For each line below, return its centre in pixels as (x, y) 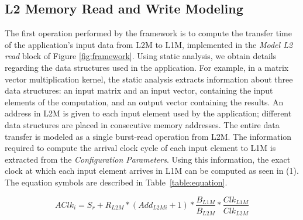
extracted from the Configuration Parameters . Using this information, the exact (148, 159)
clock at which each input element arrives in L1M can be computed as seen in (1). (152, 171)
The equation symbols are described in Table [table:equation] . (116, 182)
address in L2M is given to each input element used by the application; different (148, 113)
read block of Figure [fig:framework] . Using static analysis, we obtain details (141, 56)
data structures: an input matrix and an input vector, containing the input (139, 90)
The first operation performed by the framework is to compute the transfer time (148, 33)
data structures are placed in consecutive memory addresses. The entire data (142, 124)
